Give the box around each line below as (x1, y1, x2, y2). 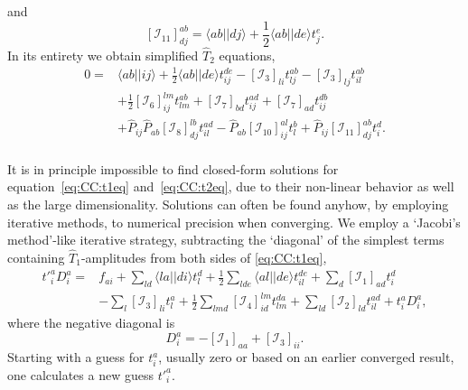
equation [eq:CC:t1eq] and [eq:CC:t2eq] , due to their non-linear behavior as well (7, 177, 454, 196)
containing (7, 247, 65, 266)
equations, (219, 45, 276, 64)
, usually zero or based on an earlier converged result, (158, 348, 454, 367)
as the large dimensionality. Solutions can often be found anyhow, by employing (7, 194, 449, 213)
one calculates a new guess (7, 365, 154, 384)
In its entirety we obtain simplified (7, 45, 199, 64)
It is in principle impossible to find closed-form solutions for (7, 159, 339, 178)
